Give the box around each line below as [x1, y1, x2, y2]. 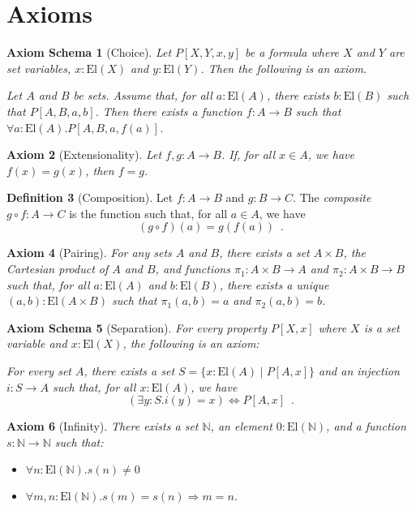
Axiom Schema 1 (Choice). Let [6, 44, 172, 61]
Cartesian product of [6, 260, 109, 277]
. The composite [293, 189, 371, 206]
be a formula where [245, 44, 340, 61]
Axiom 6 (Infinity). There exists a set [6, 418, 199, 435]
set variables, [6, 59, 71, 76]
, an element [210, 418, 272, 435]
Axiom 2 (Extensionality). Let [6, 146, 162, 163]
